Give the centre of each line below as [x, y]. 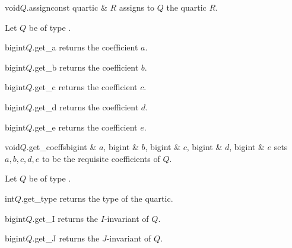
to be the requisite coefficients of [101, 158]
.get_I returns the [65, 218]
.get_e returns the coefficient [85, 127]
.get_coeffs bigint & [61, 147]
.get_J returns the [66, 238]
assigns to [137, 7]
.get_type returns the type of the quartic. [97, 198]
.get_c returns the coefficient [85, 87]
